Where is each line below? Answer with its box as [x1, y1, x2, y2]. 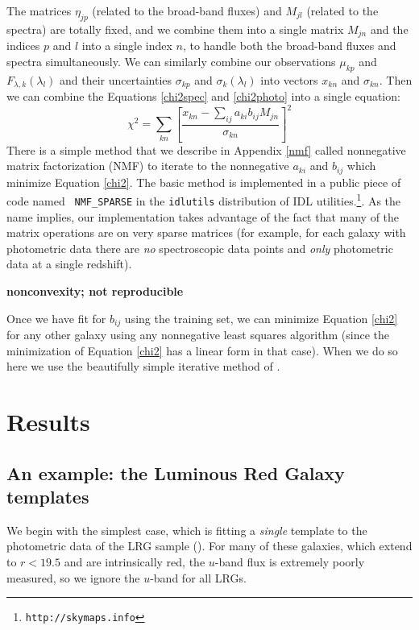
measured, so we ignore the [6, 569, 140, 586]
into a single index [81, 37, 172, 54]
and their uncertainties [60, 71, 172, 88]
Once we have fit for [6, 309, 106, 326]
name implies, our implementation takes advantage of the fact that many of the [6, 208, 400, 225]
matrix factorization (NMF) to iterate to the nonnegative [6, 157, 289, 174]
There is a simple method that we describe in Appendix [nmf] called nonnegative [6, 141, 406, 158]
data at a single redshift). [6, 255, 132, 272]
